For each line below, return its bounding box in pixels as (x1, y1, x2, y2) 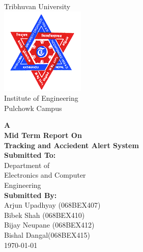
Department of (4, 159, 50, 170)
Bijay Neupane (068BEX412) (4, 219, 95, 230)
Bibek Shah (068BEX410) (4, 209, 85, 220)
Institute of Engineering (4, 93, 78, 103)
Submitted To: (4, 150, 56, 160)
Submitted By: (4, 189, 57, 200)
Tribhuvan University (4, 1, 71, 11)
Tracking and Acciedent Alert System (4, 139, 139, 150)
